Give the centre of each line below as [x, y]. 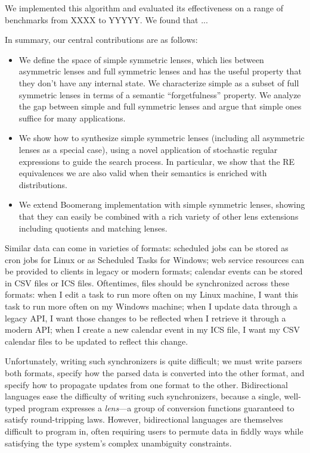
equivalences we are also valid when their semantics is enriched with [143, 173]
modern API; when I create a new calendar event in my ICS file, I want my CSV [152, 329]
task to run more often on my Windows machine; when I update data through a [151, 306]
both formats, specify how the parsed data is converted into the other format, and [155, 373]
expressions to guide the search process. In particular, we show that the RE [157, 161]
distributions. [43, 184]
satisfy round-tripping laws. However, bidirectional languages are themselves [144, 419]
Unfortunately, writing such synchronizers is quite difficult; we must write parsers [154, 361]
